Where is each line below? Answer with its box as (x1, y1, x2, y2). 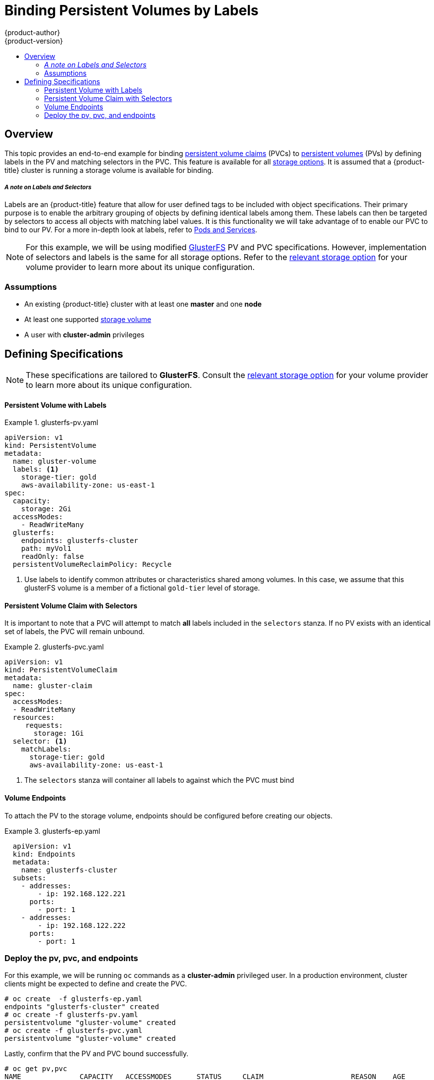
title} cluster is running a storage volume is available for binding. (4, 165, 214, 174)
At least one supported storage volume (24, 315, 152, 324)
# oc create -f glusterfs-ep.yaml (4, 995, 143, 1003)
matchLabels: (21, 745, 71, 754)
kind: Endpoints (12, 850, 76, 858)
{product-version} (4, 36, 63, 45)
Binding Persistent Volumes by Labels (4, 2, 259, 19)
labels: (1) (12, 465, 59, 474)
